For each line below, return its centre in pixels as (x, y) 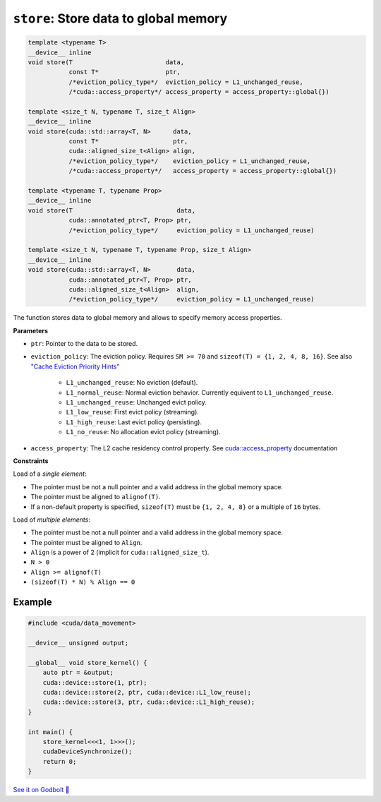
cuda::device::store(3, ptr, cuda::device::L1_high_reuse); (149, 702)
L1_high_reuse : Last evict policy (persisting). (134, 422)
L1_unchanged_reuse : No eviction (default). (132, 383)
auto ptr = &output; (78, 673)
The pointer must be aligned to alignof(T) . (96, 497)
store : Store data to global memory (120, 18)
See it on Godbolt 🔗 (41, 790)
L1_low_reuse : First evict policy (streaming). (132, 412)
